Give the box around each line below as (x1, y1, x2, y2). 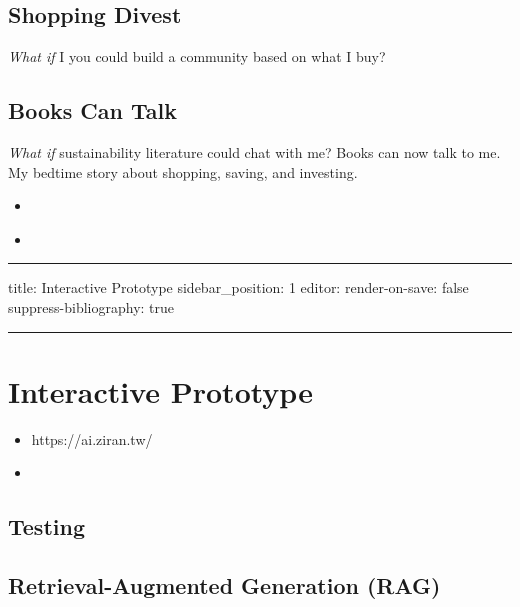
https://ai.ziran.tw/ (31, 428, 153, 449)
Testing (8, 511, 85, 542)
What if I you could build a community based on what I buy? (8, 46, 386, 67)
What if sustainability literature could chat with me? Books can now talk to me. (8, 142, 501, 162)
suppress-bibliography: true (8, 296, 175, 317)
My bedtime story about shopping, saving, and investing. (8, 161, 358, 182)
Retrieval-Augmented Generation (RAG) (8, 570, 441, 601)
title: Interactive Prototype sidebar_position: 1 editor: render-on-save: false (8, 277, 469, 298)
